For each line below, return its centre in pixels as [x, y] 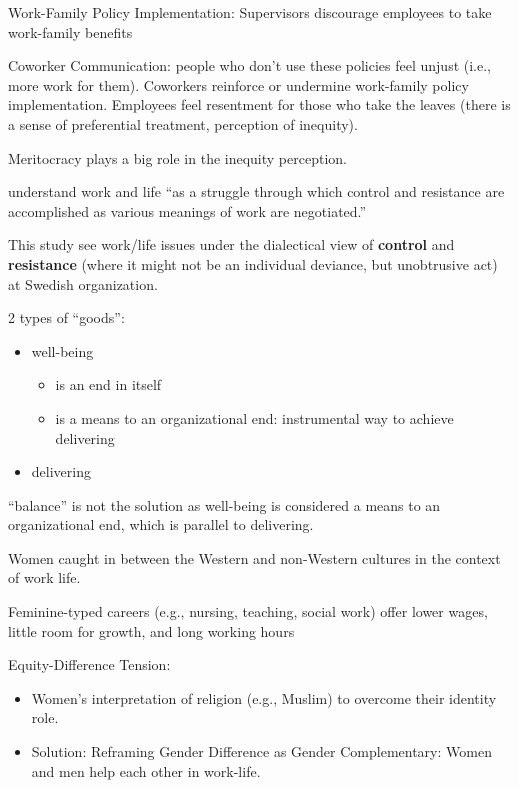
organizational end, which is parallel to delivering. [161, 524]
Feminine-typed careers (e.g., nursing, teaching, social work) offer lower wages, [248, 611]
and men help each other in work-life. [146, 770]
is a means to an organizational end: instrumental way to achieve [254, 417]
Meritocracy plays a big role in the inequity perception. [177, 157]
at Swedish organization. [83, 283]
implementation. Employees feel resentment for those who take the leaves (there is [259, 104]
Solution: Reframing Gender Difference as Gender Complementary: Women [261, 751]
